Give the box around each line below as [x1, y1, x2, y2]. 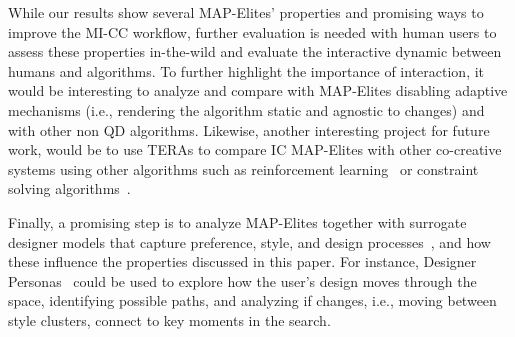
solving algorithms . [8, 178, 131, 199]
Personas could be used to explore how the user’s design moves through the [8, 270, 477, 291]
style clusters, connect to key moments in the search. [8, 309, 331, 330]
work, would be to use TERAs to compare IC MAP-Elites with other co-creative [8, 139, 502, 160]
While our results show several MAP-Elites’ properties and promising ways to [8, 2, 484, 22]
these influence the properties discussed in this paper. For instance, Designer [8, 251, 477, 272]
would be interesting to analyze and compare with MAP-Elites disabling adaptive [8, 80, 508, 101]
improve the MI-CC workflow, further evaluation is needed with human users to [8, 21, 497, 42]
